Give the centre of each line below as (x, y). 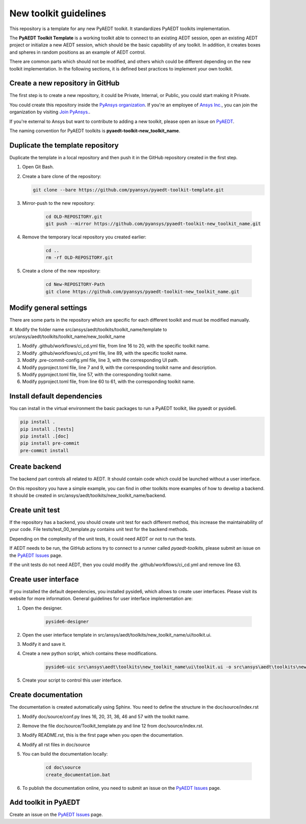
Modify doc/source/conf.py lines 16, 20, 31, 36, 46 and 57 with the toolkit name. (106, 716)
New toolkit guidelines (58, 13)
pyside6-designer (67, 621)
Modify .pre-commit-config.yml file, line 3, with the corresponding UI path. (100, 360)
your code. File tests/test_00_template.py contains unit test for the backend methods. (99, 529)
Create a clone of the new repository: (61, 271)
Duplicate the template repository (64, 145)
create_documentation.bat (78, 774)
